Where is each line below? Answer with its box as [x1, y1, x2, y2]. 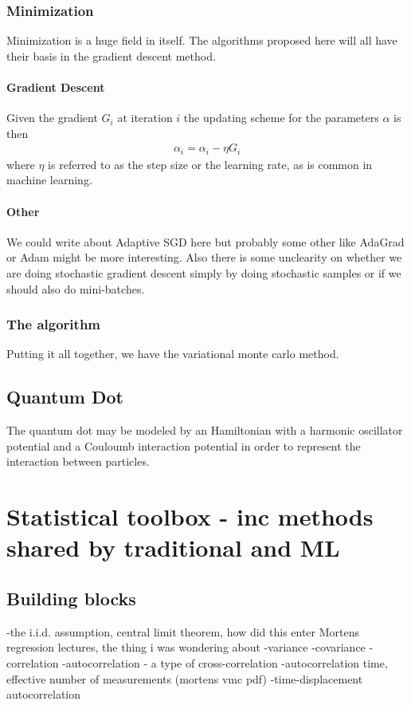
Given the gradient [6, 109, 98, 126]
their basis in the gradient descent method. [6, 47, 216, 64]
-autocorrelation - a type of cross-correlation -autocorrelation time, [62, 654, 388, 671]
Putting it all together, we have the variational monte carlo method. [6, 345, 339, 362]
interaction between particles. [6, 453, 150, 470]
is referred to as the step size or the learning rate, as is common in [48, 156, 373, 172]
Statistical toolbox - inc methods [6, 500, 374, 533]
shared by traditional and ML [6, 531, 340, 564]
